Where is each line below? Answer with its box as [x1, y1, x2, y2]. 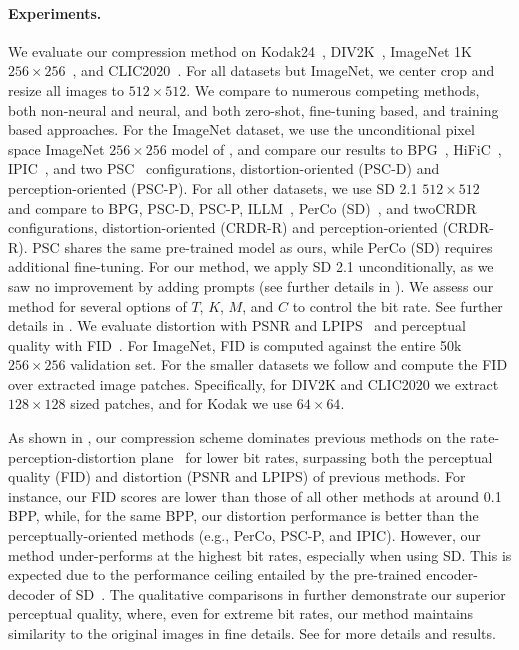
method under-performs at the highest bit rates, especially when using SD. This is [8, 544, 512, 565]
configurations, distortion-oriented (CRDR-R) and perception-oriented [8, 217, 438, 238]
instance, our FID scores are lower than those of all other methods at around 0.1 [8, 485, 502, 506]
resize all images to [8, 79, 125, 100]
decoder [8, 583, 56, 604]
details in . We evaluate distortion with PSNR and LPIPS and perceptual [8, 315, 466, 336]
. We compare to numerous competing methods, [186, 79, 480, 100]
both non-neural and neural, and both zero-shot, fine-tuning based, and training [8, 99, 499, 120]
